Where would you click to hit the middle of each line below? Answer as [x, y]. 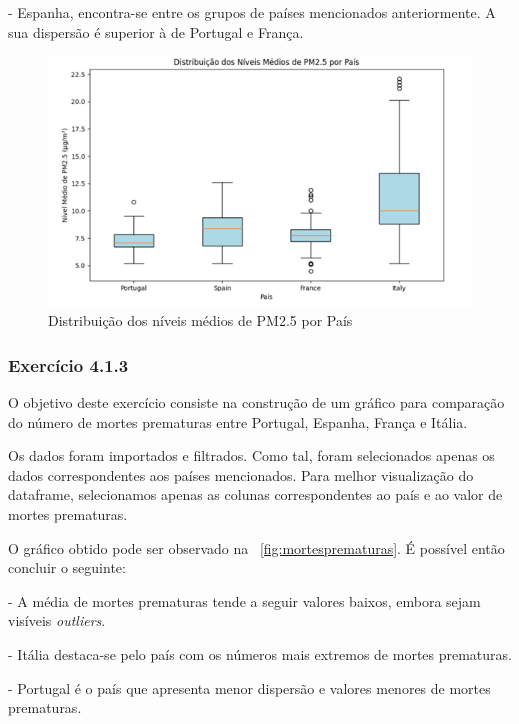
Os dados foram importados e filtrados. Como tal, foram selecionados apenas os [251, 455]
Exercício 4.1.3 [68, 364]
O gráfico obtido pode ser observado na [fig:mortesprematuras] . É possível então [256, 547]
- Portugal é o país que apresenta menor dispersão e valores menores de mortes [249, 687]
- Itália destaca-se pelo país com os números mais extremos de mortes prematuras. [260, 654]
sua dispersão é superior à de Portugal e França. [156, 31]
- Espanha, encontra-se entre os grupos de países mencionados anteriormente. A [252, 12]
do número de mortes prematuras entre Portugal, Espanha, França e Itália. [238, 421]
